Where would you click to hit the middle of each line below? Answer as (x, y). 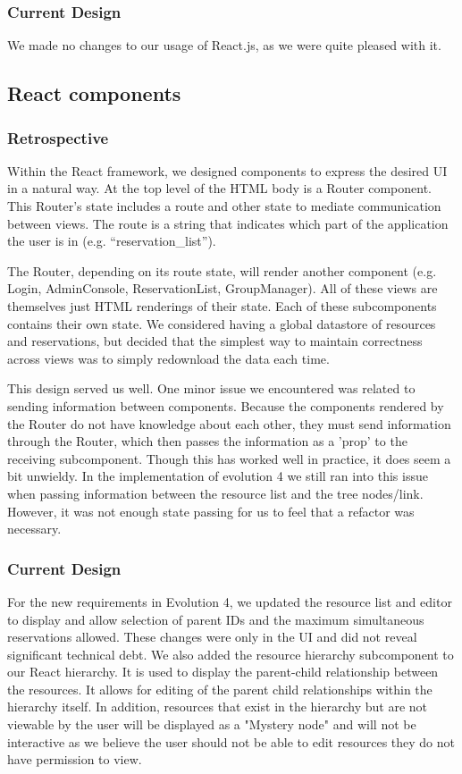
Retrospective (58, 137)
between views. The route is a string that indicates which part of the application (228, 223)
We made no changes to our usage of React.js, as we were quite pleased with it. (224, 45)
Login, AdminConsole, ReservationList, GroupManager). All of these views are (223, 288)
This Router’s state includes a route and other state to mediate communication (224, 206)
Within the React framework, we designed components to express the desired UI (227, 170)
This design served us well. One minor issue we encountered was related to (211, 388)
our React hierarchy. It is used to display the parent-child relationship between (223, 672)
